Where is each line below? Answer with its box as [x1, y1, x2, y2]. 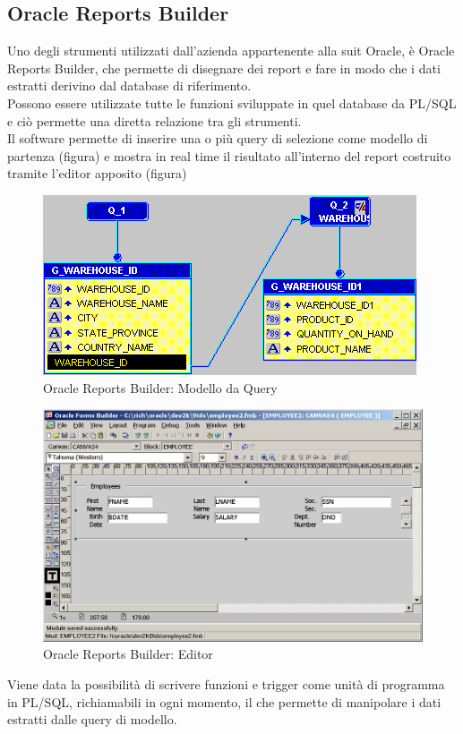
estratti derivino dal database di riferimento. [7, 76, 252, 95]
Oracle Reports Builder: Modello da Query [43, 378, 278, 397]
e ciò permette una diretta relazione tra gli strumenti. [7, 111, 302, 130]
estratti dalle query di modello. [7, 710, 177, 729]
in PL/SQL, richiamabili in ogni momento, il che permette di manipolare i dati [7, 692, 442, 711]
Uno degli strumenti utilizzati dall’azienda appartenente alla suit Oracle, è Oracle [7, 41, 455, 60]
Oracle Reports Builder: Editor [43, 644, 213, 663]
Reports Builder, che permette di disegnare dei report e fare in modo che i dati [7, 58, 441, 77]
